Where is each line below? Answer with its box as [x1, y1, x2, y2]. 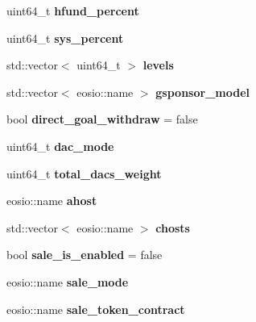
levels [142, 56, 174, 73]
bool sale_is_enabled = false [6, 246, 163, 263]
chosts [155, 219, 190, 236]
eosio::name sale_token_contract [6, 300, 185, 317]
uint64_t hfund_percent [6, 2, 139, 19]
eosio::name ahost [6, 192, 97, 209]
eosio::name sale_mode [6, 273, 129, 290]
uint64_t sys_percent [6, 29, 124, 46]
